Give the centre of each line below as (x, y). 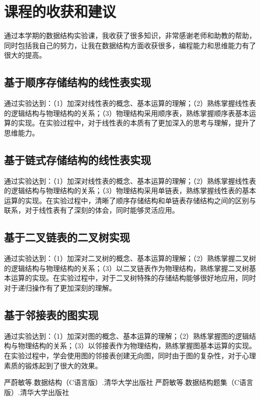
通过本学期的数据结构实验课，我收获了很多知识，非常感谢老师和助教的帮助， (130, 35)
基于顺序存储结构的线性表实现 (77, 82)
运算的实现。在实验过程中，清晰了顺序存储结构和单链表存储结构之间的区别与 (130, 200)
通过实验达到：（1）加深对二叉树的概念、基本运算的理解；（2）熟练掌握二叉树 (130, 258)
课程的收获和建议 (60, 11)
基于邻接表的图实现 (51, 315)
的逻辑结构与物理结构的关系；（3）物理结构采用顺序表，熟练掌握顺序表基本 (126, 113)
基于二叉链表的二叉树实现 (67, 237)
